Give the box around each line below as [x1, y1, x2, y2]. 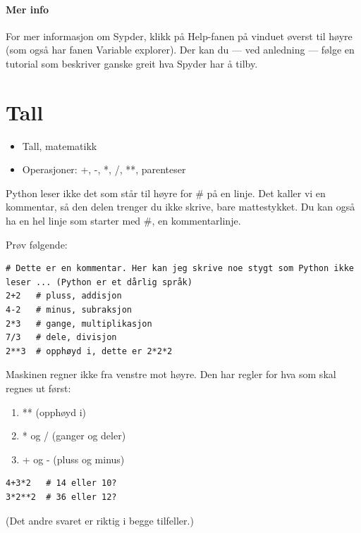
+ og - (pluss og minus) [22, 451, 125, 466]
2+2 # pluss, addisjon [6, 291, 122, 301]
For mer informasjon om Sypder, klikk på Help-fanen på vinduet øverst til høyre [6, 28, 353, 43]
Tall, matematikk [22, 138, 97, 153]
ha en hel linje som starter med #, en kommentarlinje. [6, 213, 241, 228]
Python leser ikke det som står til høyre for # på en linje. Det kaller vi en [6, 185, 326, 200]
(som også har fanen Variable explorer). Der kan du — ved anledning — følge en [6, 42, 355, 57]
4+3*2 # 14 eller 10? [6, 478, 117, 489]
